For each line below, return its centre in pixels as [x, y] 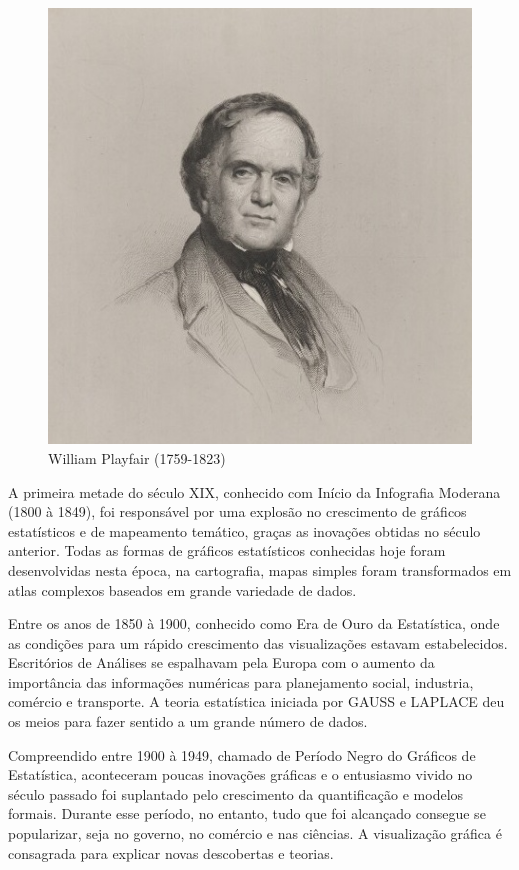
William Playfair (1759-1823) [137, 457]
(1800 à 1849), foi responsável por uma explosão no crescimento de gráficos [237, 511]
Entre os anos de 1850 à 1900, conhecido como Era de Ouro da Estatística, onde [254, 623]
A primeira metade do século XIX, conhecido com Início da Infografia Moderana [254, 491]
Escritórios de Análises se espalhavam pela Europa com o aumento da [221, 662]
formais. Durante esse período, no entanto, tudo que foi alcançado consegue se [247, 813]
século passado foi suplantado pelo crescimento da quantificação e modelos [236, 793]
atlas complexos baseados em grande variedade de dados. [182, 589]
